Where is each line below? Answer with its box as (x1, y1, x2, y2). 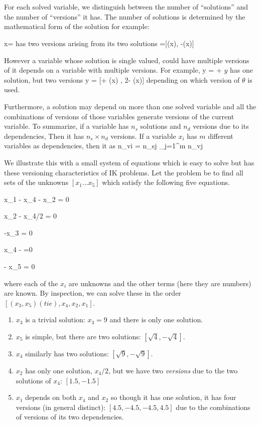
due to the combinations (176, 401, 250, 412)
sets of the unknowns (4, 177, 69, 187)
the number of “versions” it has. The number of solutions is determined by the (4, 11, 245, 22)
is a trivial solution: (25, 314, 85, 325)
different (208, 130, 233, 141)
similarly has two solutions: (25, 348, 109, 359)
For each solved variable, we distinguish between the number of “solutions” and (4, 2, 248, 12)
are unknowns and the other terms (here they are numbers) (68, 278, 251, 288)
